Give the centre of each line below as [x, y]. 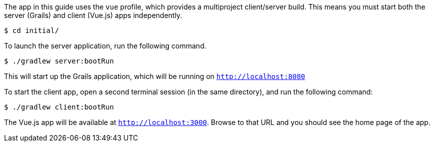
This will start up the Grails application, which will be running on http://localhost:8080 [155, 76]
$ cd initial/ [32, 30]
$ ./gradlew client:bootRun [59, 107]
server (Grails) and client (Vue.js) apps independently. [93, 15]
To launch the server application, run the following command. [105, 46]
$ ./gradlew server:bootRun [59, 61]
